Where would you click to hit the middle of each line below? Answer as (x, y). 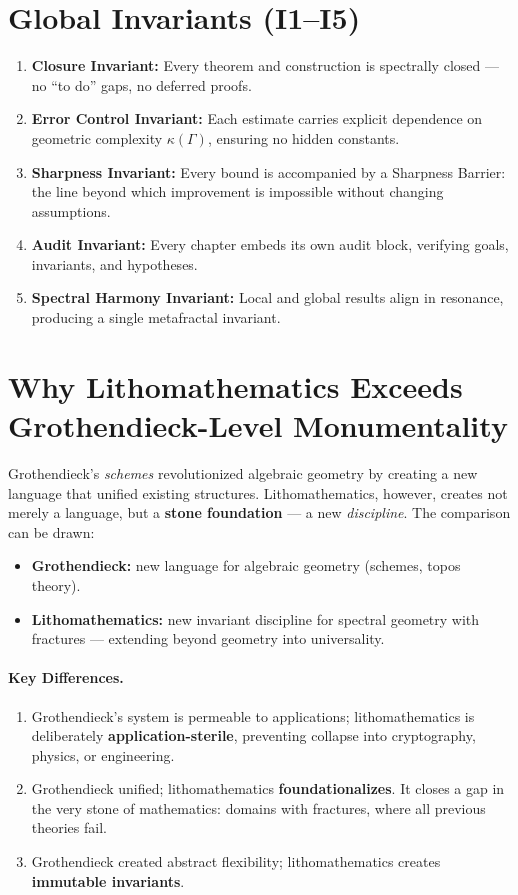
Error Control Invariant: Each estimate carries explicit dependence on (257, 118)
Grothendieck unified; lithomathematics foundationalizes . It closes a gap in (268, 788)
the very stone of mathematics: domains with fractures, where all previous (258, 807)
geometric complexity (97, 137)
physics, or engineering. (103, 754)
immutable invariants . (108, 880)
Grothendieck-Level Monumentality (258, 425)
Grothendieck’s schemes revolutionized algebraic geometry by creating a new (243, 472)
